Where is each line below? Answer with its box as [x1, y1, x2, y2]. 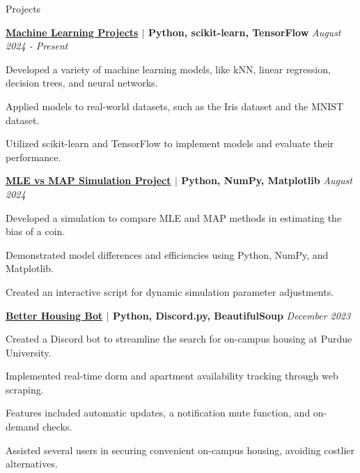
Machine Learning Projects [6, 24, 139, 39]
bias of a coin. [6, 224, 65, 239]
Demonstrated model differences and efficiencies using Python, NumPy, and [6, 247, 329, 262]
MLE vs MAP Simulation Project [6, 173, 171, 188]
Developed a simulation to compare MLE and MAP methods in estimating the [6, 210, 342, 225]
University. [6, 345, 52, 359]
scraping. [6, 382, 44, 396]
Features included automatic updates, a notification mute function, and [6, 405, 311, 420]
